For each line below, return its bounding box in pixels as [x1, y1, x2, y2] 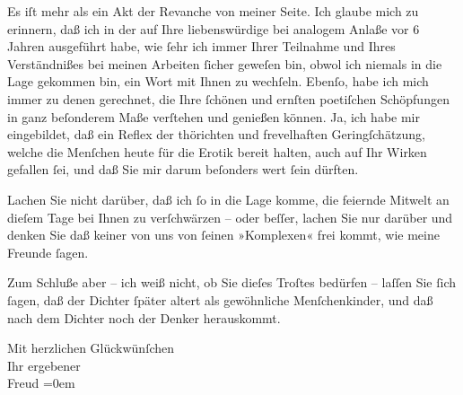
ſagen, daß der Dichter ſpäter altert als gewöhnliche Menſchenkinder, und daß [7, 290, 433, 309]
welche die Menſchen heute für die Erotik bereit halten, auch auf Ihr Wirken [7, 142, 427, 161]
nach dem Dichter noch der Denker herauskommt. [7, 308, 281, 327]
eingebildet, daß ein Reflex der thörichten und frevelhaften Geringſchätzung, [7, 125, 426, 144]
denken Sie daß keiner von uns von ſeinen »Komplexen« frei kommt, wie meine [7, 225, 440, 244]
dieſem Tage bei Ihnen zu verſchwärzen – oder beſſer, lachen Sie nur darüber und [7, 207, 453, 226]
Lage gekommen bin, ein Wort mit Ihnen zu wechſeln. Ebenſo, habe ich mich [7, 72, 429, 91]
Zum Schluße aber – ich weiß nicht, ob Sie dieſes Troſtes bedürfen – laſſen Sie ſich [7, 273, 456, 292]
